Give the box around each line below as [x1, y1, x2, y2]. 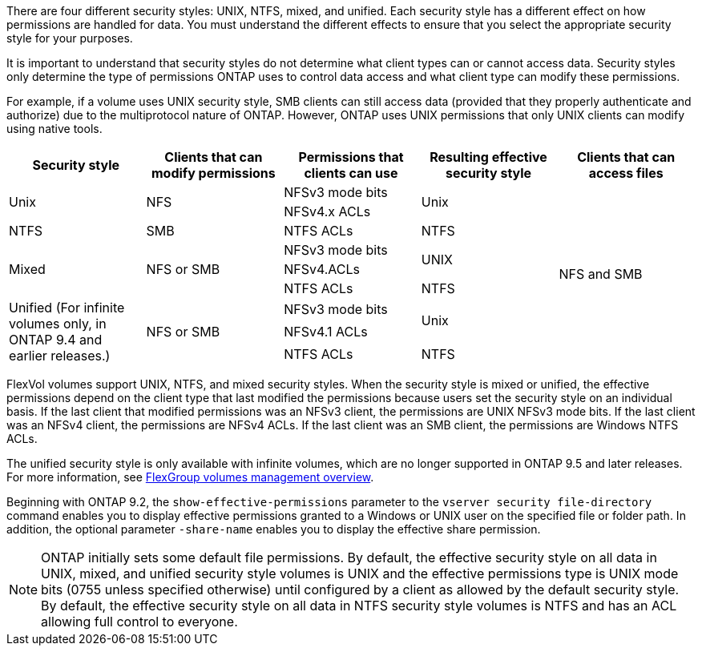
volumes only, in [9, 316, 107, 332]
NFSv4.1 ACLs [284, 324, 368, 340]
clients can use [304, 165, 398, 181]
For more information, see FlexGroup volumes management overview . [6, 470, 374, 484]
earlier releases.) [9, 348, 111, 364]
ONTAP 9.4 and [9, 332, 103, 348]
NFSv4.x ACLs [284, 203, 371, 219]
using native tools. [6, 122, 103, 135]
